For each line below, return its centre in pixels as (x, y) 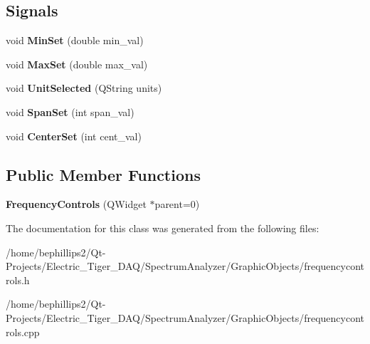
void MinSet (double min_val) (75, 40)
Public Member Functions (103, 174)
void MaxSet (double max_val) (77, 64)
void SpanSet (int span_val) (70, 111)
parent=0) (177, 204)
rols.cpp (23, 332)
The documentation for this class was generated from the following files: (163, 228)
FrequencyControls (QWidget (76, 204)
